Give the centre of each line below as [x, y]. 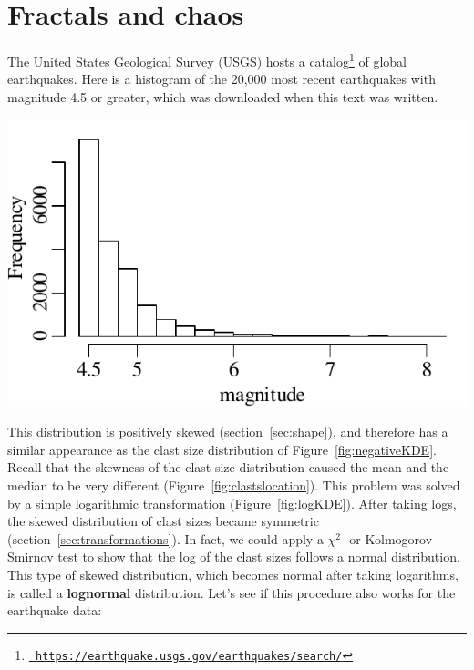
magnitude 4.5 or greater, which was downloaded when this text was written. [223, 96]
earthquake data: [55, 610]
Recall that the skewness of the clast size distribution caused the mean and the [228, 467]
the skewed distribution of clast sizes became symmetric [163, 521]
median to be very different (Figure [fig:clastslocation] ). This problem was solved [234, 484]
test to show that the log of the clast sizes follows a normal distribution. [259, 557]
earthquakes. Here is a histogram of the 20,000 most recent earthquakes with [222, 79]
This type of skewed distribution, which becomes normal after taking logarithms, [233, 574]
